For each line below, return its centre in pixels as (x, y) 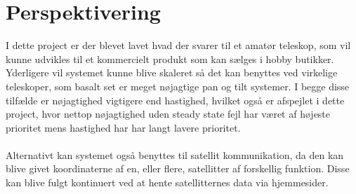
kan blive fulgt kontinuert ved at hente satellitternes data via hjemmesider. (167, 182)
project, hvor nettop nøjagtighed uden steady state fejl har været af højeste (168, 114)
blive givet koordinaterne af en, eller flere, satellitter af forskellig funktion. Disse (178, 168)
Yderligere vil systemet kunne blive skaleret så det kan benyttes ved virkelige (172, 72)
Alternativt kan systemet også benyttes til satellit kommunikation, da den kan (175, 154)
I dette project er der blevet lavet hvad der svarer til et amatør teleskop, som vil (178, 45)
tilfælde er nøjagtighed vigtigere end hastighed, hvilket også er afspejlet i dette (175, 100)
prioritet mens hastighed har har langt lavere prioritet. (123, 127)
